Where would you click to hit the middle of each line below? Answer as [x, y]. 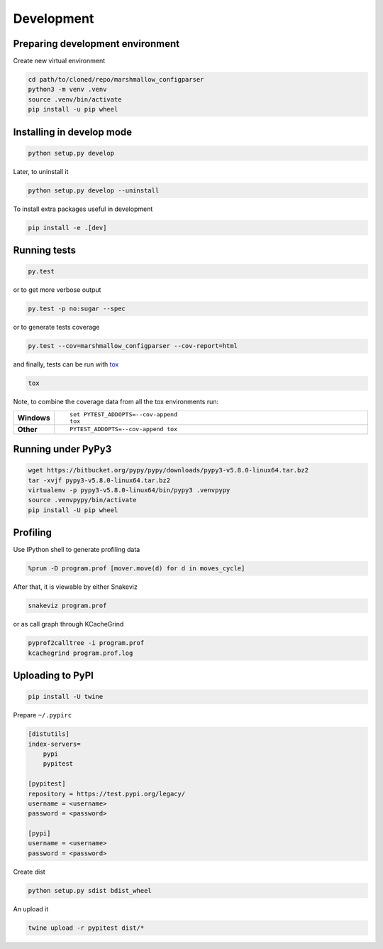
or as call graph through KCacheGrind [68, 624]
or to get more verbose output [57, 290]
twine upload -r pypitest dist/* [86, 928]
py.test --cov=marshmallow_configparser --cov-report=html [133, 346]
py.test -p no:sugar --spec [77, 309]
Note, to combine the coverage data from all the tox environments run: [116, 402]
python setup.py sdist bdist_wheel [90, 890]
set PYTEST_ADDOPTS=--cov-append [123, 414]
